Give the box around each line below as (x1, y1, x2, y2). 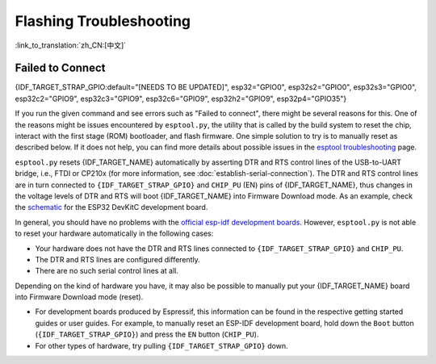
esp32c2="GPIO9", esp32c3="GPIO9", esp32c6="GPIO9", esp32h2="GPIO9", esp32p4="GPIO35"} (15, 94, 347, 103)
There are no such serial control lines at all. (35, 266, 179, 276)
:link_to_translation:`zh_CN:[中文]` (15, 40, 127, 50)
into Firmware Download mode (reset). (15, 292, 144, 302)
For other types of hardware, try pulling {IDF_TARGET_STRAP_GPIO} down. (35, 341, 288, 350)
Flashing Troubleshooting (15, 12, 191, 30)
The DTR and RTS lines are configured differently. (35, 254, 201, 264)
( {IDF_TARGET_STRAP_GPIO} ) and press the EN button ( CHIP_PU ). (35, 329, 259, 339)
